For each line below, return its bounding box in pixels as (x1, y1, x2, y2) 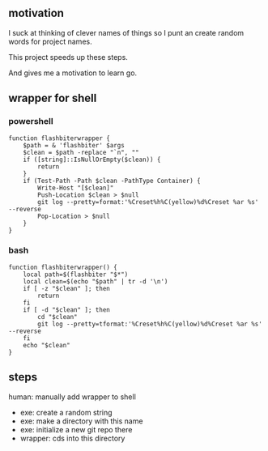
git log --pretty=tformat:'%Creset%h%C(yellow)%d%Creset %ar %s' (37, 320, 263, 328)
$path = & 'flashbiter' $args (23, 141, 125, 149)
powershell (8, 116, 54, 127)
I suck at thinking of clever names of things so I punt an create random (8, 28, 245, 37)
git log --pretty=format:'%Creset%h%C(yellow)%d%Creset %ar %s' (37, 198, 259, 206)
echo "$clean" (23, 341, 70, 349)
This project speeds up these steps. (8, 52, 128, 62)
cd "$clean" (37, 313, 79, 321)
